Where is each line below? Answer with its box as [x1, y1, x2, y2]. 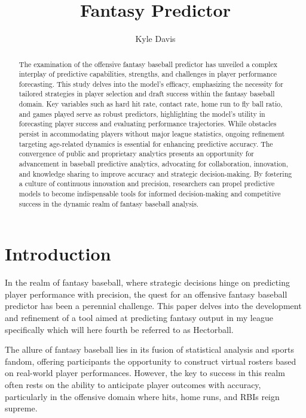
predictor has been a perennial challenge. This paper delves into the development [5, 299, 302, 312]
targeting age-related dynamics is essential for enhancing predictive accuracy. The [19, 138, 273, 149]
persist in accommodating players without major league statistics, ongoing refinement [19, 129, 285, 139]
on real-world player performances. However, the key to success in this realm [5, 366, 285, 379]
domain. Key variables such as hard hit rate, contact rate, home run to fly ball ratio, [19, 99, 283, 109]
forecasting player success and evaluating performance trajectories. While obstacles [19, 119, 277, 129]
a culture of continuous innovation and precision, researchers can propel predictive [19, 178, 275, 189]
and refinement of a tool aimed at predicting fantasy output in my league [5, 311, 273, 324]
